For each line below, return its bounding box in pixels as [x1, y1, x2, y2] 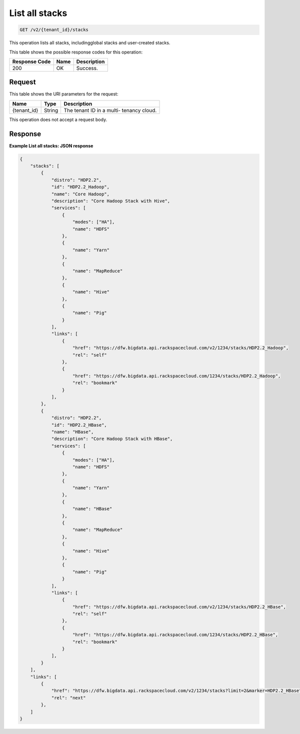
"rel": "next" [51, 695, 86, 700]
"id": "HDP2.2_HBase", [51, 422, 107, 427]
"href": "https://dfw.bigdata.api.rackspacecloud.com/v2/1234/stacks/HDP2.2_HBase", [72, 604, 286, 609]
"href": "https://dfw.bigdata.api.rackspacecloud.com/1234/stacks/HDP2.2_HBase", [72, 632, 278, 637]
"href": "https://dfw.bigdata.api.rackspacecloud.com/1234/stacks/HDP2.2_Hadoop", [72, 373, 281, 378]
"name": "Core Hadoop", [51, 191, 110, 197]
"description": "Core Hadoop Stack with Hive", [51, 198, 170, 204]
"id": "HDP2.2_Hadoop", [51, 184, 110, 190]
